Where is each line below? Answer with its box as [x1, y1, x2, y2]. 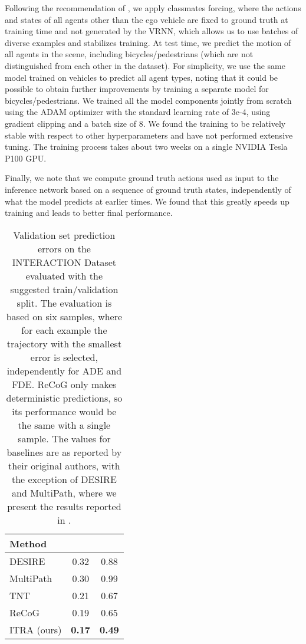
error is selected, [30, 350, 98, 364]
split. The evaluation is [17, 295, 112, 310]
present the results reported [7, 499, 121, 513]
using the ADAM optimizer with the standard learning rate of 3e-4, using [5, 106, 271, 118]
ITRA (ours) [9, 622, 62, 636]
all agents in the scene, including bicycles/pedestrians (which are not [5, 48, 254, 60]
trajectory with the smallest [6, 336, 122, 350]
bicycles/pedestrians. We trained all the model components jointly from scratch [5, 94, 292, 106]
